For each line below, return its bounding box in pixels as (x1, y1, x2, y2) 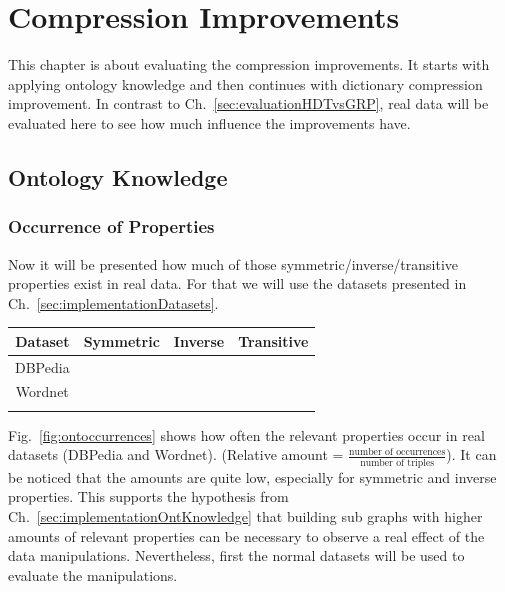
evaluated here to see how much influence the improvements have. (8, 112, 411, 133)
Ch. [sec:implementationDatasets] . (8, 292, 219, 313)
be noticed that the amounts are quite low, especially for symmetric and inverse (8, 466, 497, 487)
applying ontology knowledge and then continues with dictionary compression (8, 73, 483, 94)
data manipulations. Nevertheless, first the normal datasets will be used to (8, 545, 465, 566)
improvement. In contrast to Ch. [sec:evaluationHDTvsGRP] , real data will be (8, 93, 489, 114)
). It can (446, 444, 497, 465)
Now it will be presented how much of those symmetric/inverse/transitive (8, 253, 459, 274)
